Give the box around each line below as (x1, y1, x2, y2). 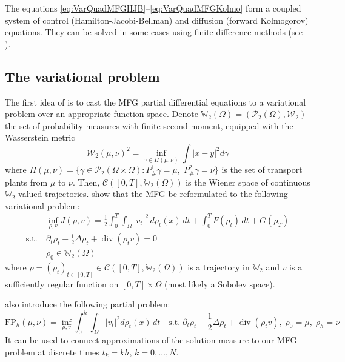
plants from (5, 175, 48, 188)
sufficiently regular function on (5, 277, 119, 290)
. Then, (72, 175, 100, 188)
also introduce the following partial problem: (5, 298, 170, 310)
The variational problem (5, 67, 160, 85)
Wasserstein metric (5, 131, 75, 144)
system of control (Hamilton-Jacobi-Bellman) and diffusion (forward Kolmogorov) (5, 13, 309, 26)
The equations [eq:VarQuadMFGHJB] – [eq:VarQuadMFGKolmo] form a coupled (5, 2, 301, 14)
